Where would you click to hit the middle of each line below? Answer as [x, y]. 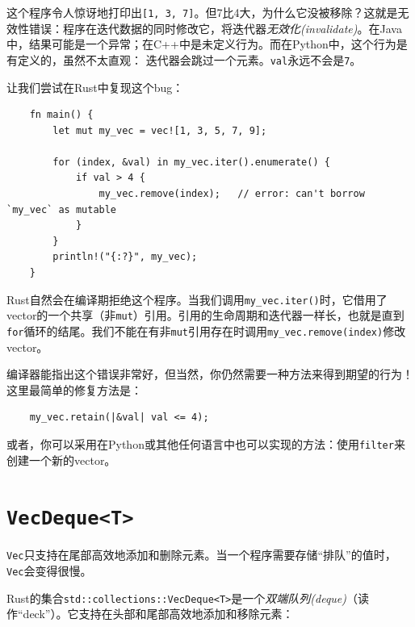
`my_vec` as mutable [62, 209]
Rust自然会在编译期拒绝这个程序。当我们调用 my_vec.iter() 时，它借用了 [197, 299]
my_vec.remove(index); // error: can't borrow [232, 194]
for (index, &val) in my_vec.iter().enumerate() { [191, 162]
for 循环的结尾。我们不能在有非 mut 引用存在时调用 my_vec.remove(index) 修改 [206, 330]
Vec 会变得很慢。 [49, 571]
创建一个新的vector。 [61, 460]
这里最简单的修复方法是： [74, 389]
